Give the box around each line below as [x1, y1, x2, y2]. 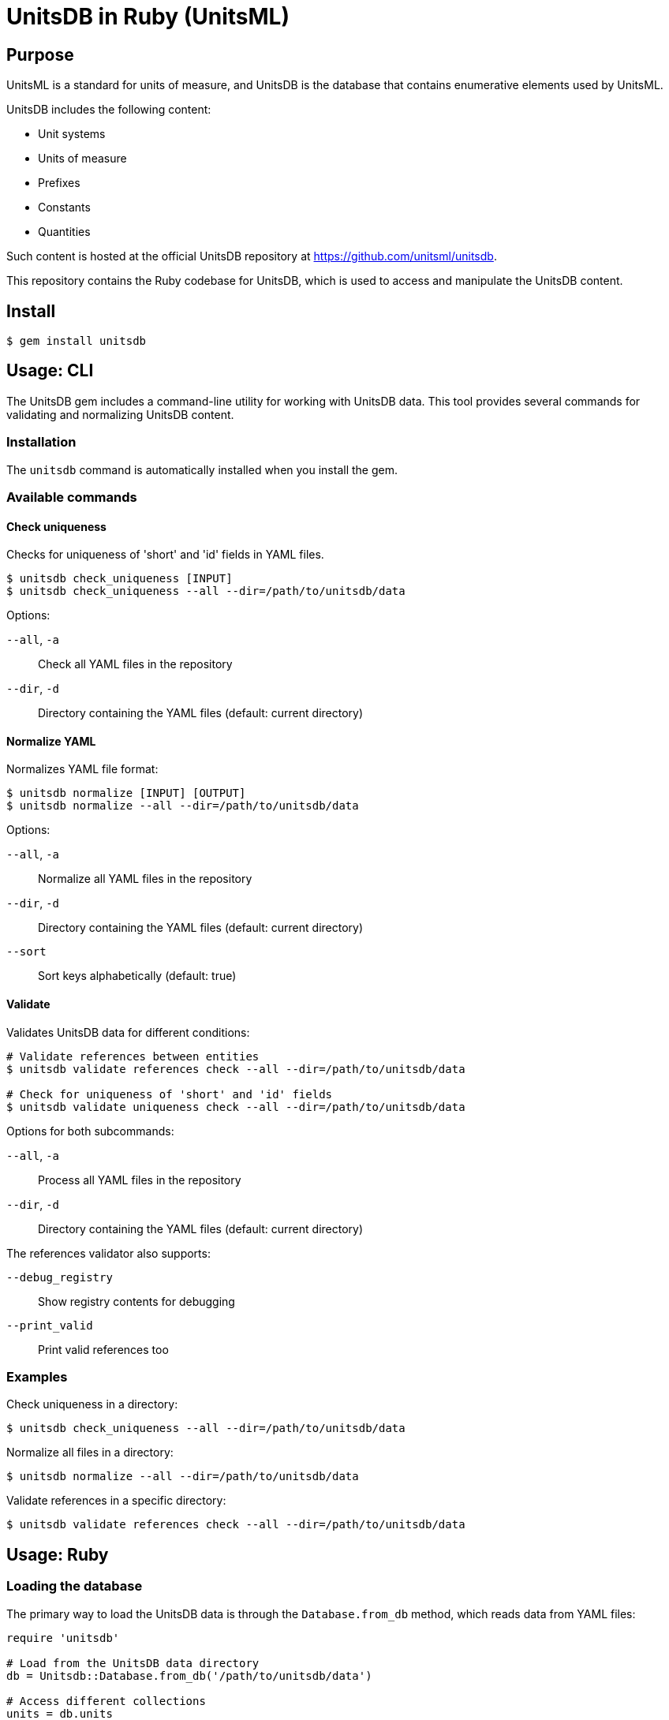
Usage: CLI [6, 361, 94, 381]
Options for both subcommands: [6, 1124, 174, 1138]
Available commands [6, 488, 137, 505]
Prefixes [38, 176, 80, 190]
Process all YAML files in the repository [38, 1172, 241, 1187]
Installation [6, 434, 77, 451]
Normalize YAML [6, 734, 96, 748]
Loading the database [6, 1578, 143, 1595]
